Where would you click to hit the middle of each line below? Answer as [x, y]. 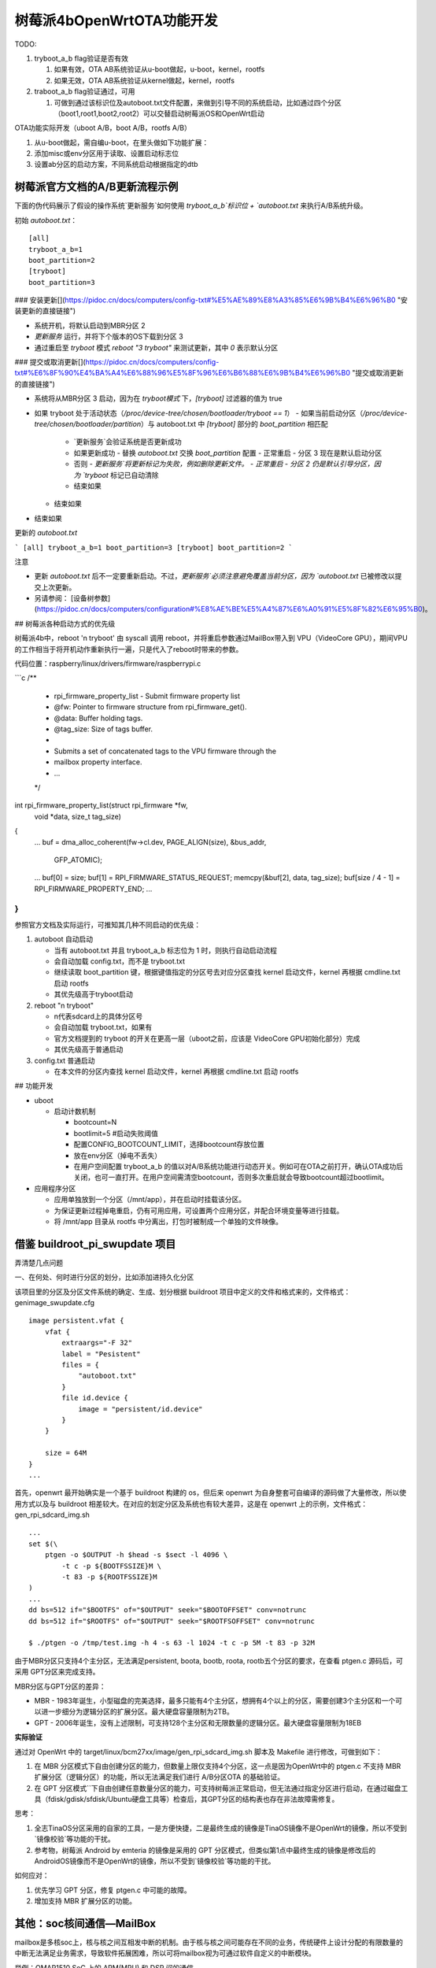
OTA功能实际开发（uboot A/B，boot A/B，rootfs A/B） [103, 128]
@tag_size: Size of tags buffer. [103, 729]
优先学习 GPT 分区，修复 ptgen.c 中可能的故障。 [113, 1890]
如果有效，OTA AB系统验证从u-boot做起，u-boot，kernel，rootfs [159, 69]
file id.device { [95, 1398]
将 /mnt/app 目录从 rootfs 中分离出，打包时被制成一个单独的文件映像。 [168, 1221]
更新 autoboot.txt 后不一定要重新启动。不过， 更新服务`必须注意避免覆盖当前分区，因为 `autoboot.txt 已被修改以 [214, 576]
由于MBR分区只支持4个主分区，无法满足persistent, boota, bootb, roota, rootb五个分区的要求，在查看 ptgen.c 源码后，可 [209, 1660]
